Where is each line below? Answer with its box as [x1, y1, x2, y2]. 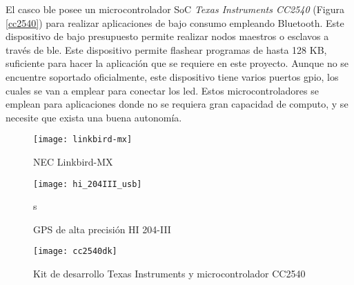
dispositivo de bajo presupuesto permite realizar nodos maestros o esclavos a [6, 29, 329, 43]
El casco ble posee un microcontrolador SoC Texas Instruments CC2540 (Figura [6, 2, 344, 16]
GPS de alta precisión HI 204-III [33, 222, 171, 236]
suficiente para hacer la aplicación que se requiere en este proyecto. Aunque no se [6, 56, 349, 70]
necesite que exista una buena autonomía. [6, 110, 182, 124]
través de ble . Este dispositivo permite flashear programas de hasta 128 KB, [6, 42, 327, 57]
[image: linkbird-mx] [33, 135, 132, 145]
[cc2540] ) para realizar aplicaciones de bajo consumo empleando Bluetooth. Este [6, 15, 344, 30]
